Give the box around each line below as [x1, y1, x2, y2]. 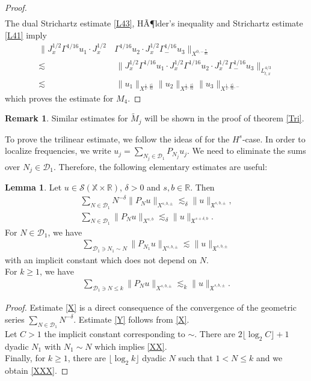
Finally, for [5, 352, 46, 364]
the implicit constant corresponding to [44, 327, 185, 340]
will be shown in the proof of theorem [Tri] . [144, 112, 304, 124]
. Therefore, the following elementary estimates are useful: [54, 160, 268, 172]
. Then [190, 181, 215, 194]
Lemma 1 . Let [5, 181, 62, 194]
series [5, 312, 25, 325]
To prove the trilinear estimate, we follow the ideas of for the [5, 132, 230, 145]
